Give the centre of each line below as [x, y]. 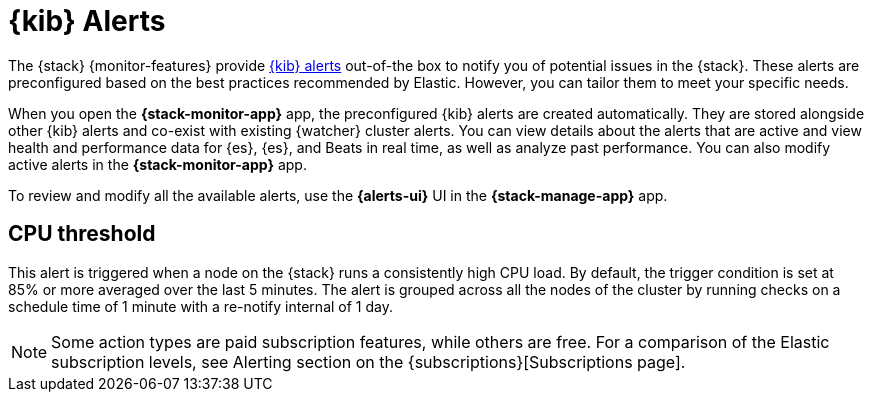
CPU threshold [82, 234]
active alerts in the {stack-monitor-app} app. [157, 164]
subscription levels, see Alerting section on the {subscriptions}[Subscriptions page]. [368, 361]
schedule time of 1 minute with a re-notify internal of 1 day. [200, 306]
